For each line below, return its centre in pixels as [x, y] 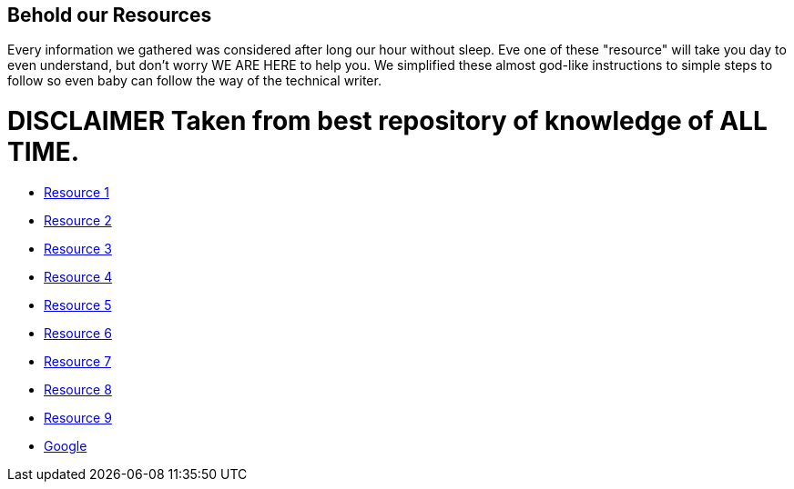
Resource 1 [76, 192]
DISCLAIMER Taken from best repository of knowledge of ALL [387, 121]
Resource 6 [78, 333]
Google [66, 445]
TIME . [44, 152]
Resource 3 [78, 248]
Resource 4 [78, 276]
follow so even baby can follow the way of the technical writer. [194, 81]
